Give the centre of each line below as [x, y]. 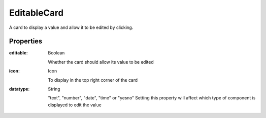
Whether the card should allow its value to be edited [101, 62]
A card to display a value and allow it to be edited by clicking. [71, 27]
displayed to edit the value [75, 105]
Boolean [56, 53]
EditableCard [36, 13]
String [54, 89]
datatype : [19, 89]
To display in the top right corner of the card [93, 80]
